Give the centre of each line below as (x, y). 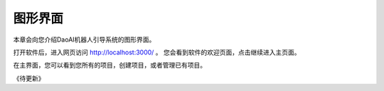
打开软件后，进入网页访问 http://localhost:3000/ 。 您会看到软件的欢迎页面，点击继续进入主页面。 (157, 52)
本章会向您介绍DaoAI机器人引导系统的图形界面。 (84, 40)
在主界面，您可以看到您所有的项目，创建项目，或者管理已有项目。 (110, 65)
